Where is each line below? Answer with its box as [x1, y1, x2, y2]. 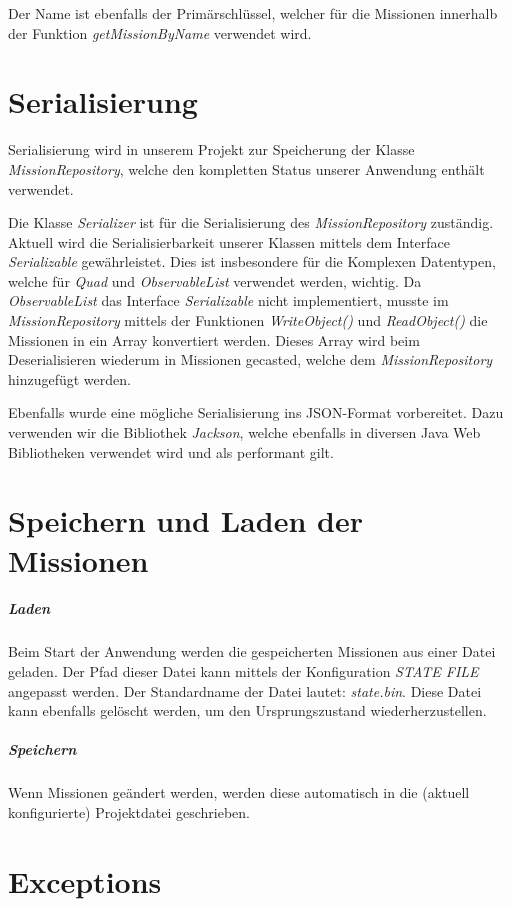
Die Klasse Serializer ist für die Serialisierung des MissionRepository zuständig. [8, 212, 494, 233]
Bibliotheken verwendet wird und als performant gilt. [8, 441, 334, 462]
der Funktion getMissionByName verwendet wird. [8, 22, 312, 43]
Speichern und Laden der [8, 500, 363, 541]
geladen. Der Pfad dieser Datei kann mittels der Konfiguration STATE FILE [8, 660, 479, 681]
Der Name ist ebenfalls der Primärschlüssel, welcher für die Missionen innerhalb [8, 3, 498, 23]
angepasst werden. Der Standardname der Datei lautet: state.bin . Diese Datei [8, 680, 482, 701]
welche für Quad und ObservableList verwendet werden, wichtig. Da [8, 270, 422, 291]
